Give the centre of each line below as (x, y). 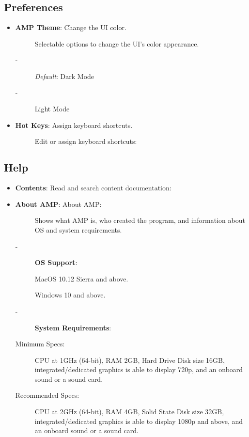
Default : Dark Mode (64, 76)
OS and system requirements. (78, 229)
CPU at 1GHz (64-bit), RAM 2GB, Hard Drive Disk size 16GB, (130, 360)
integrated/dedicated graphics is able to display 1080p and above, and (139, 421)
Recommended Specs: (47, 395)
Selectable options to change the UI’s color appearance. (117, 43)
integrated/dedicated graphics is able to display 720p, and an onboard (139, 369)
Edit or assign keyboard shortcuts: (86, 141)
